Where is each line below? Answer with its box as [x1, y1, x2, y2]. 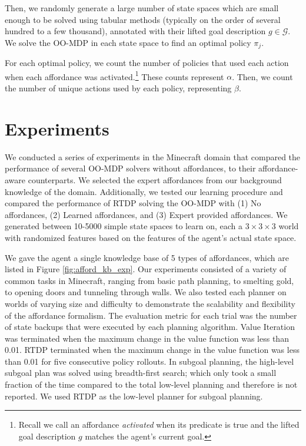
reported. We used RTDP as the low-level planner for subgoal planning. [5, 389, 263, 402]
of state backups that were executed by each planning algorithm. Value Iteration [5, 321, 295, 333]
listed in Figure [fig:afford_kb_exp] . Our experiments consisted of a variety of [5, 263, 287, 275]
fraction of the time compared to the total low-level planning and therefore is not [5, 378, 298, 391]
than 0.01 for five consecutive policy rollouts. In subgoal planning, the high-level [5, 355, 294, 367]
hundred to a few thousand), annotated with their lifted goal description [5, 25, 266, 37]
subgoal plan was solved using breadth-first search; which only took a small [5, 366, 277, 379]
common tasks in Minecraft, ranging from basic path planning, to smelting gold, [5, 274, 294, 286]
